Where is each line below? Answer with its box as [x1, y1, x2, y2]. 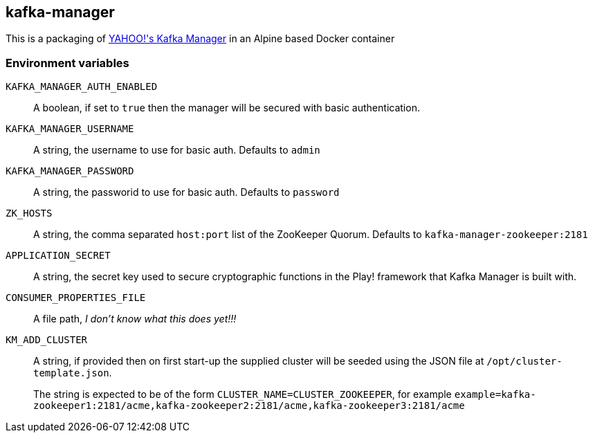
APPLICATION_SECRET [6, 250, 111, 262]
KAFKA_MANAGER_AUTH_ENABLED [6, 81, 158, 93]
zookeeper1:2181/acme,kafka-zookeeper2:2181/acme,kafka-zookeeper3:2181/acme [33, 400, 465, 412]
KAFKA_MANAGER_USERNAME [6, 123, 134, 135]
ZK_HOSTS [6, 208, 53, 219]
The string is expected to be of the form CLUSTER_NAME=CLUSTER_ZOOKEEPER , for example [33, 388, 452, 401]
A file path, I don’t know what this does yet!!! [33, 313, 237, 325]
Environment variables [6, 55, 129, 70]
